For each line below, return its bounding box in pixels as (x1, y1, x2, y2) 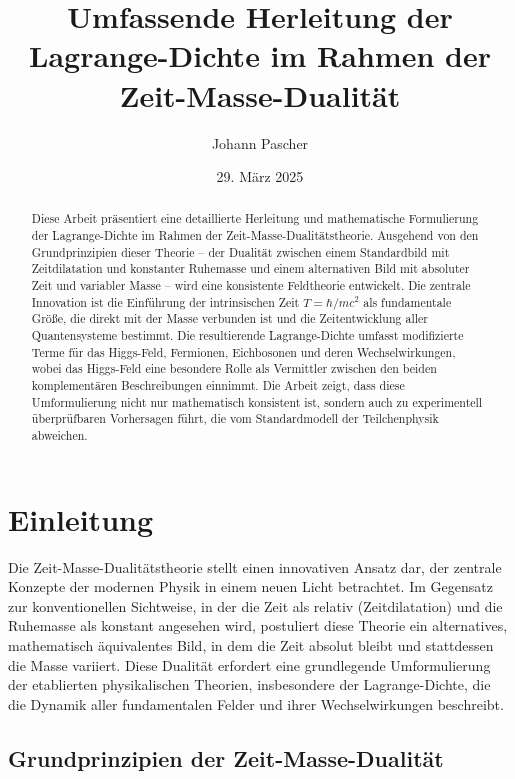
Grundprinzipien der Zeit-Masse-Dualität (8, 742, 444, 773)
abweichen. (31, 427, 88, 444)
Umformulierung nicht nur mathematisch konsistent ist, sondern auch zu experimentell (31, 393, 483, 410)
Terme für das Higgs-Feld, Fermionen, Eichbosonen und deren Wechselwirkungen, (31, 343, 456, 360)
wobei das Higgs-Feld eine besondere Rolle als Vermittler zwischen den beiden (31, 360, 437, 377)
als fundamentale (363, 293, 452, 310)
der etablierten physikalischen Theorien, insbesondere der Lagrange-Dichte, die (8, 674, 491, 695)
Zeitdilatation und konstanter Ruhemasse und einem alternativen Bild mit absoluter (31, 260, 470, 277)
